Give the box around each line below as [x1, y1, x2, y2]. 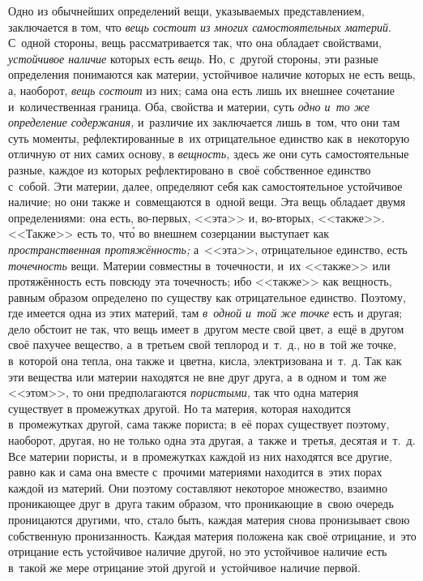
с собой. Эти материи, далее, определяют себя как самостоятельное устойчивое [8, 177, 403, 194]
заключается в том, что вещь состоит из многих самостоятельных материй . [8, 18, 391, 35]
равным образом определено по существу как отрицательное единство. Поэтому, [8, 288, 406, 305]
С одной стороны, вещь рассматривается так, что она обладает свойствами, [8, 34, 382, 51]
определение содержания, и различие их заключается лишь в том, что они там [8, 114, 400, 131]
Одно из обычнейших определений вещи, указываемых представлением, [8, 2, 365, 19]
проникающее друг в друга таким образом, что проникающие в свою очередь [8, 495, 394, 512]
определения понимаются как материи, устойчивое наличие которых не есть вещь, [8, 66, 416, 83]
